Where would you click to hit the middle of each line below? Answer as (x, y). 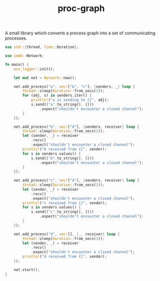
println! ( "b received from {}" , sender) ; (65, 149)
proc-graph (81, 8)
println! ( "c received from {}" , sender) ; (65, 203)
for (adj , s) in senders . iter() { (57, 96)
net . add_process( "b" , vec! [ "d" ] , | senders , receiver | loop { (77, 127)
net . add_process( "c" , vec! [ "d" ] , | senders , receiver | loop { (77, 180)
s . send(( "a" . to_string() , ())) (62, 104)
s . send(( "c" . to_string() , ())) (62, 212)
